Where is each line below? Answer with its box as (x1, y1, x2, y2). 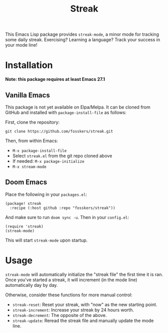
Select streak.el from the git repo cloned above (12, 153, 112, 159)
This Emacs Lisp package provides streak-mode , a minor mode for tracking (5, 31, 159, 38)
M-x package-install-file (12, 148, 67, 153)
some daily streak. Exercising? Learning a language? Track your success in (5, 37, 160, 43)
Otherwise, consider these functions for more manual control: (5, 292, 133, 298)
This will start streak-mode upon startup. (5, 237, 88, 243)
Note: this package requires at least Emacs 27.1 (5, 76, 105, 82)
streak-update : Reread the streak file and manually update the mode (12, 317, 154, 323)
